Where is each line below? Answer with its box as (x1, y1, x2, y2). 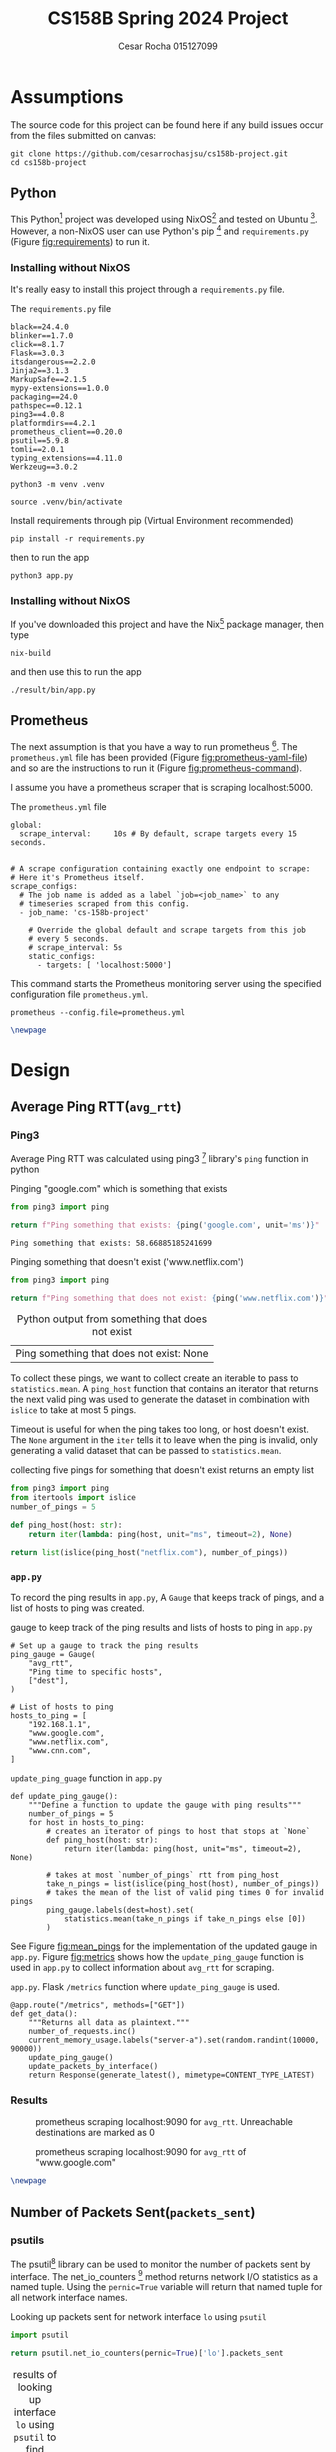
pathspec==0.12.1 (10, 401, 83, 411)
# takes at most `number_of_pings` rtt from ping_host (46, 1870, 280, 1880)
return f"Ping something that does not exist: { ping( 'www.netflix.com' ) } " (10, 1293, 329, 1303)
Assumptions (10, 85, 124, 108)
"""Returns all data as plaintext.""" (28, 2017, 190, 2027)
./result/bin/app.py (10, 685, 97, 696)
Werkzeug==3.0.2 (10, 462, 78, 472)
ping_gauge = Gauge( (10, 1649, 97, 1659)
